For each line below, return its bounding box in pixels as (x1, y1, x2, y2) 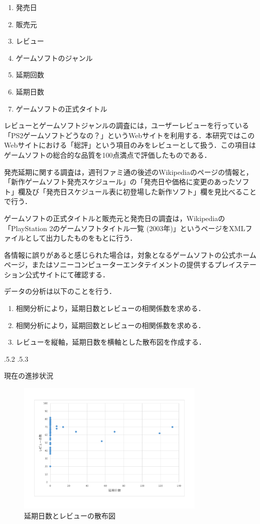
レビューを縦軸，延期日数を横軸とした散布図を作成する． (16, 337, 206, 347)
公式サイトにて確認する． (25, 269, 109, 279)
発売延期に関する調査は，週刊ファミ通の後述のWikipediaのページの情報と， (4, 166, 253, 177)
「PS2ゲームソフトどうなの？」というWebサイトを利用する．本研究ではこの (4, 130, 255, 140)
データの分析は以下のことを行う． (4, 286, 116, 296)
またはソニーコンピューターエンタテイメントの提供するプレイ (32, 259, 235, 270)
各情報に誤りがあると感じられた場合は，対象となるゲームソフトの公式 (4, 249, 236, 260)
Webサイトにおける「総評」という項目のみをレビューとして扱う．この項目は (4, 140, 256, 150)
